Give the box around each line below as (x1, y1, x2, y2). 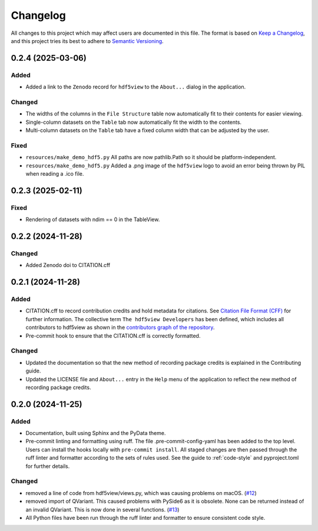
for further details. (25, 463, 70, 470)
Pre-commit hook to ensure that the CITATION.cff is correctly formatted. (25, 332, 201, 339)
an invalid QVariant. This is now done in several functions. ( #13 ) (25, 506, 180, 513)
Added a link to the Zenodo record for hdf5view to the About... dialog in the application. (25, 83, 246, 91)
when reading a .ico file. (25, 170, 84, 177)
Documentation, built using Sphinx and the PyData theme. (25, 430, 166, 437)
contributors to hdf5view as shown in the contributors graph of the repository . (25, 324, 215, 331)
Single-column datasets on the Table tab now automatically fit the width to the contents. (25, 118, 241, 126)
